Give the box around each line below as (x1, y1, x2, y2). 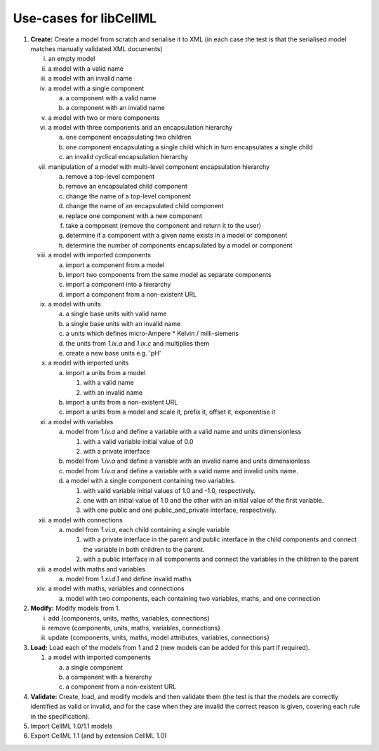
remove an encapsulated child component (65, 182, 187, 191)
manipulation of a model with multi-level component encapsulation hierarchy (48, 162, 270, 171)
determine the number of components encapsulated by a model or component (65, 241, 293, 249)
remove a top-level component (65, 172, 155, 181)
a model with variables (48, 417, 114, 426)
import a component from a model (65, 260, 165, 269)
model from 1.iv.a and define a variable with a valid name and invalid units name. (65, 466, 298, 475)
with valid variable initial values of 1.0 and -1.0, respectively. (83, 486, 256, 494)
